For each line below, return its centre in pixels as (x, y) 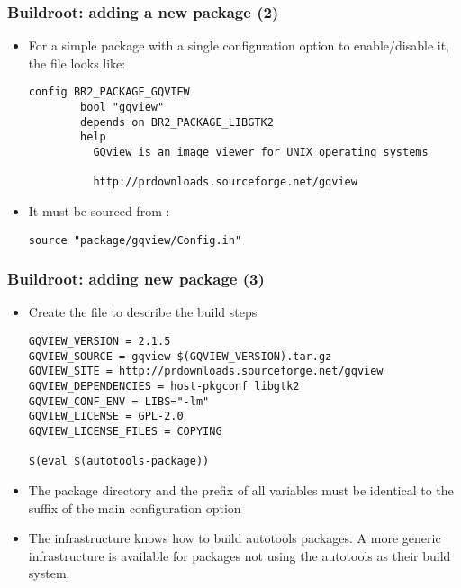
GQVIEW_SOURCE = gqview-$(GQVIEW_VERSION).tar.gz (180, 356)
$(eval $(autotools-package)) (119, 461)
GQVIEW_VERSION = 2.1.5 (99, 342)
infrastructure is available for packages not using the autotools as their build (240, 555)
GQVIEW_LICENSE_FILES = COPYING (125, 431)
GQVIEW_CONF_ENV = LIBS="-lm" (119, 401)
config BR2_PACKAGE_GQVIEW (109, 92)
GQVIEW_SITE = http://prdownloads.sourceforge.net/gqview (206, 371)
